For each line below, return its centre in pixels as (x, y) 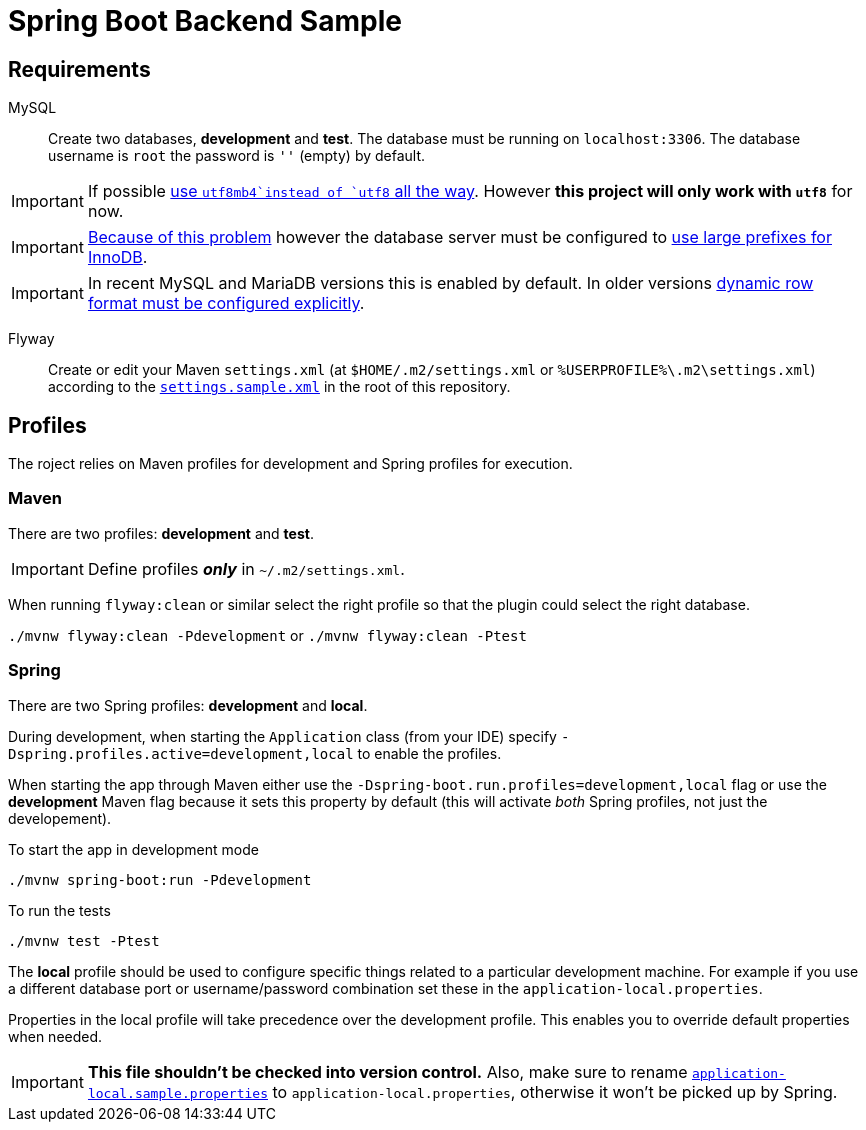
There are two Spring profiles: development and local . (188, 705)
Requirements (79, 69)
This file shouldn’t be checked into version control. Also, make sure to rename (387, 1071)
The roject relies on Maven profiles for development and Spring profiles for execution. (290, 464)
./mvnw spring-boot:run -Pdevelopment (160, 879)
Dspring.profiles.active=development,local (181, 753)
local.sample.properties (177, 1093)
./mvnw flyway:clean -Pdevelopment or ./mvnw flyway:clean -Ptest (267, 635)
